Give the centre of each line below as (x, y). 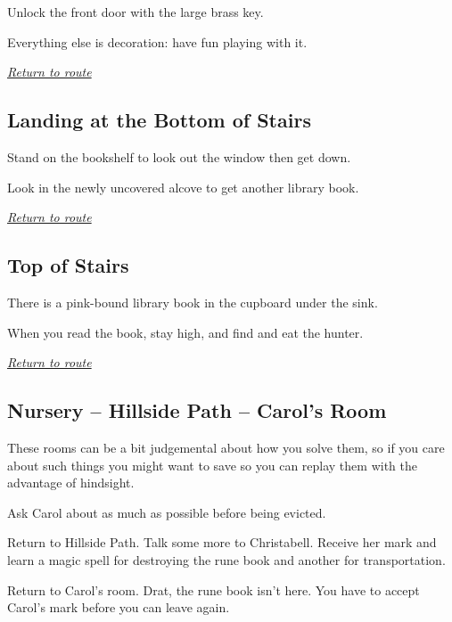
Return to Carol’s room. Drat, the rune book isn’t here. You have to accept (214, 589)
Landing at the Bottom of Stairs (159, 120)
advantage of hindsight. (71, 483)
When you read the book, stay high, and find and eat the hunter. (185, 332)
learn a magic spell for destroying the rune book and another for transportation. (226, 559)
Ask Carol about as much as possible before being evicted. (167, 512)
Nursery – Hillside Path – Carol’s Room (197, 410)
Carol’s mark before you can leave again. (119, 607)
